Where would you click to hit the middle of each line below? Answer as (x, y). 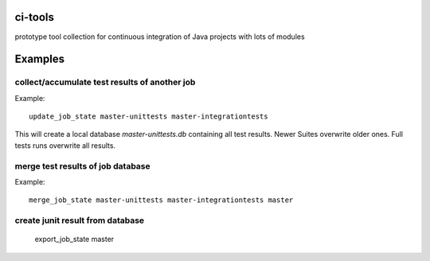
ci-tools (35, 17)
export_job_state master (74, 240)
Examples (40, 59)
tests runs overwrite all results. (65, 145)
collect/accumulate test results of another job (105, 82)
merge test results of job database (82, 166)
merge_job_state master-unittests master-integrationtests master (161, 200)
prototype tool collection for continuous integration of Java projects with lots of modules (160, 37)
